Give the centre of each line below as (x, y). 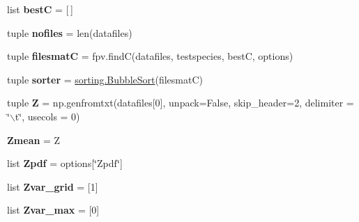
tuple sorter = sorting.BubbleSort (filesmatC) (105, 79)
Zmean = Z (34, 140)
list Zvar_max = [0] (53, 210)
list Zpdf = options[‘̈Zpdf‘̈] (65, 163)
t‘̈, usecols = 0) (47, 116)
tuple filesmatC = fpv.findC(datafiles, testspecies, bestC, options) (150, 56)
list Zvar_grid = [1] (53, 186)
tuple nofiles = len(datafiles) (70, 32)
